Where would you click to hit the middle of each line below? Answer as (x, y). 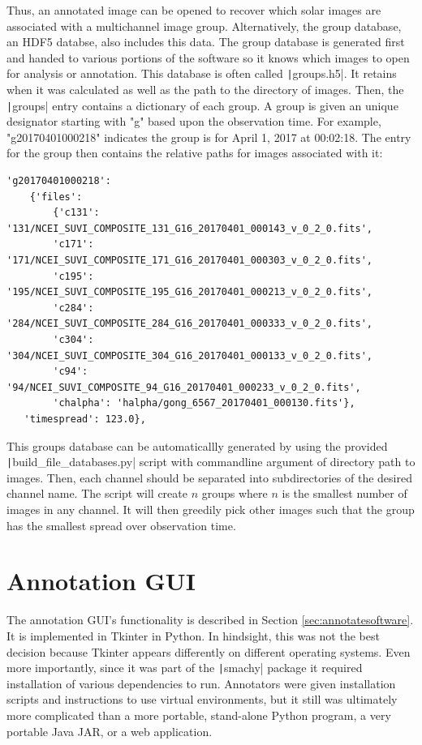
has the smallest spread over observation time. (121, 525)
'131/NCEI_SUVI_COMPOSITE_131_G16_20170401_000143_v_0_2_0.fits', (190, 228)
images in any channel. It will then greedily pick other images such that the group (211, 509)
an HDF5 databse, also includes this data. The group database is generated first (206, 42)
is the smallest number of (344, 493)
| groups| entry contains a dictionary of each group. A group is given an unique (202, 105)
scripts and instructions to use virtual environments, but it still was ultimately (202, 699)
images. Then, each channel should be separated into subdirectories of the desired (209, 477)
